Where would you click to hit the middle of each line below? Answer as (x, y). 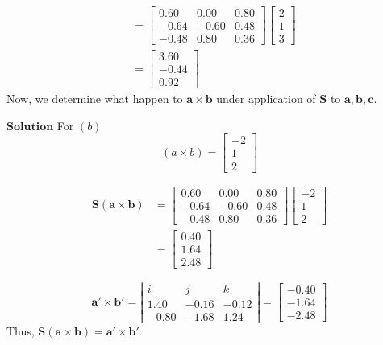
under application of (266, 99)
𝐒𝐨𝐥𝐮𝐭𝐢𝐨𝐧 (30, 127)
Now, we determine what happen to (95, 99)
